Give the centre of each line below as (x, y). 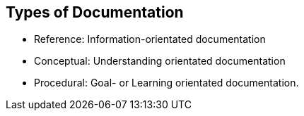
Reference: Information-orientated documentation (150, 39)
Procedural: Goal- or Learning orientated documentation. (166, 83)
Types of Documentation (95, 12)
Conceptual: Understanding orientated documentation (160, 61)
